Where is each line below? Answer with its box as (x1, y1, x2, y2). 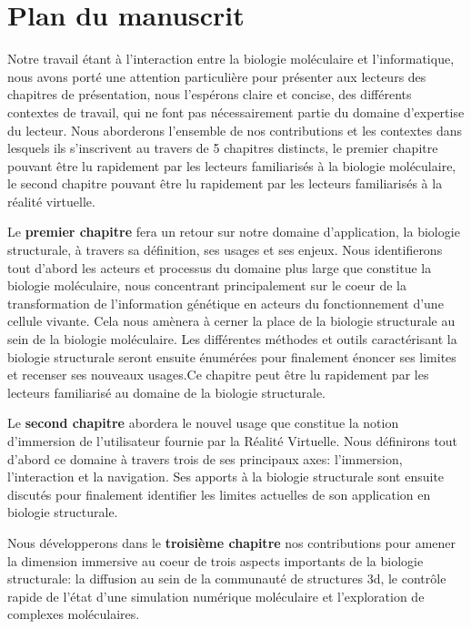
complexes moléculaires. (7, 604, 140, 624)
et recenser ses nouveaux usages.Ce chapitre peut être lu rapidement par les (7, 365, 429, 384)
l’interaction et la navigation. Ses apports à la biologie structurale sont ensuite (7, 467, 445, 486)
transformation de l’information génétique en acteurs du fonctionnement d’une (7, 293, 444, 312)
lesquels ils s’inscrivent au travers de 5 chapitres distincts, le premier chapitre (7, 138, 438, 157)
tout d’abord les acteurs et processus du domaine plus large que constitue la (7, 258, 432, 277)
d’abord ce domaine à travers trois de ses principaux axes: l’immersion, (7, 449, 403, 468)
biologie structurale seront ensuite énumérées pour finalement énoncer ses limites (7, 347, 456, 366)
